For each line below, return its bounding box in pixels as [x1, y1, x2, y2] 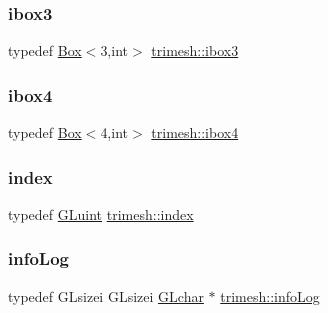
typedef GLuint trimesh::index [8, 203, 194, 224]
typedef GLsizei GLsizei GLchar [8, 285, 204, 306]
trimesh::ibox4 [151, 122, 239, 143]
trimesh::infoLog [220, 285, 320, 306]
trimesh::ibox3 [151, 40, 239, 61]
